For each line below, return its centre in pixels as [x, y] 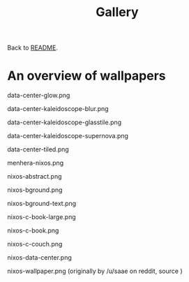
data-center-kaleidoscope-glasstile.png [65, 122]
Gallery [117, 12]
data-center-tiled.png [38, 149]
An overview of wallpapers [86, 76]
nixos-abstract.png [35, 177]
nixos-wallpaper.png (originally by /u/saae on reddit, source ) [95, 271]
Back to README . [32, 48]
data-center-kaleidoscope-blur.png [58, 109]
